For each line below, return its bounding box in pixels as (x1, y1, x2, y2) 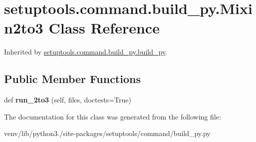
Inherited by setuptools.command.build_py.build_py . (4, 46, 167, 57)
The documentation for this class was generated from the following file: (4, 111, 221, 121)
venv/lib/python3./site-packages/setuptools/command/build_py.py (4, 128, 211, 138)
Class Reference (48, 17, 160, 38)
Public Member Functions (4, 71, 141, 86)
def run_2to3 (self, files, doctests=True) (4, 94, 131, 105)
